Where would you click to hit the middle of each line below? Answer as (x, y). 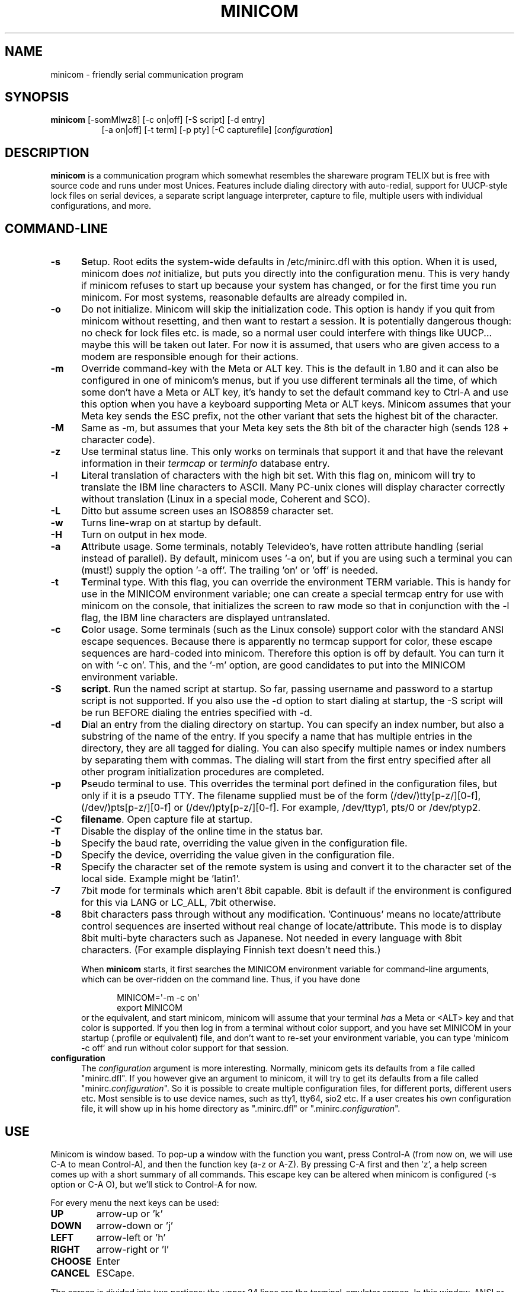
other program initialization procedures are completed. (203, 772)
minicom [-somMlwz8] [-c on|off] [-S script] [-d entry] (158, 120)
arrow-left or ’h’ (131, 1237)
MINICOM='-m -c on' (158, 998)
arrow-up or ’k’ (129, 1213)
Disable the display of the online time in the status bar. (202, 831)
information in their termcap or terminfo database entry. (205, 464)
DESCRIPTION (47, 152)
